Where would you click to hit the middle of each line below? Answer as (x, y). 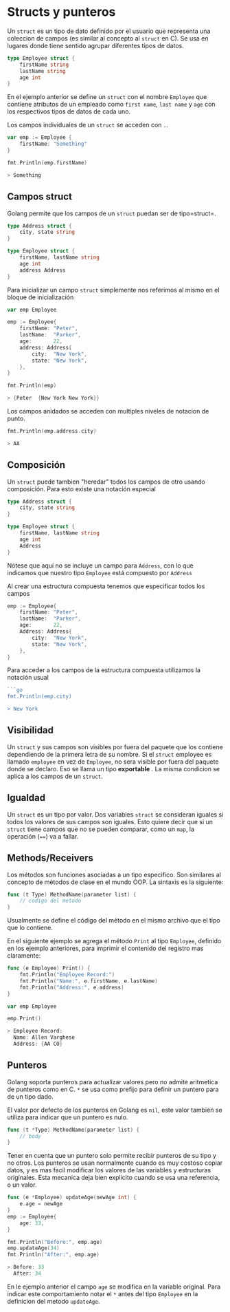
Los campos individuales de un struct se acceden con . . (88, 125)
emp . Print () (24, 1019)
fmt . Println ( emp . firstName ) (47, 162)
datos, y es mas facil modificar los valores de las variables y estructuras (109, 1170)
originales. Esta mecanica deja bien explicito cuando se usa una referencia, (114, 1178)
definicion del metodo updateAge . (54, 1301)
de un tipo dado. (30, 1096)
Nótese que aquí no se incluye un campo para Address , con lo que (100, 566)
